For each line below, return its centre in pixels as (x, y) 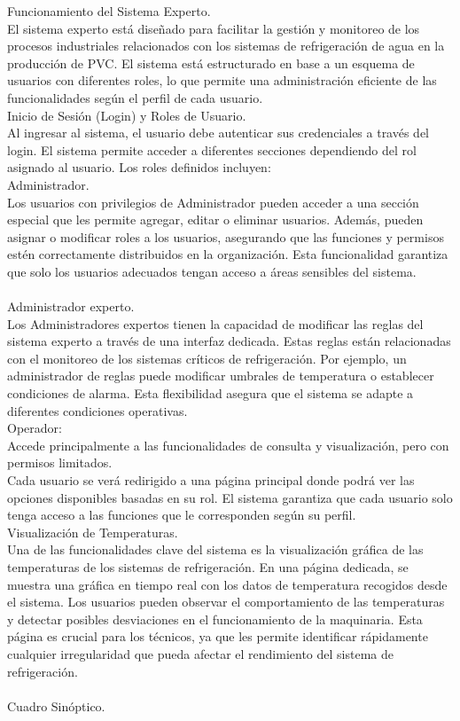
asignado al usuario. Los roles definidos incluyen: (139, 167)
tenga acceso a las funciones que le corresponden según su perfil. (182, 515)
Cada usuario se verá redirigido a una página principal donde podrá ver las (211, 480)
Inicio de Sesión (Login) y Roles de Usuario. (127, 115)
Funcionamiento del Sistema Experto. (109, 11)
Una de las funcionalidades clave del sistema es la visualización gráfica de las (215, 549)
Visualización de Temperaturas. (93, 532)
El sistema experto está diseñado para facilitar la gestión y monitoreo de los (214, 28)
